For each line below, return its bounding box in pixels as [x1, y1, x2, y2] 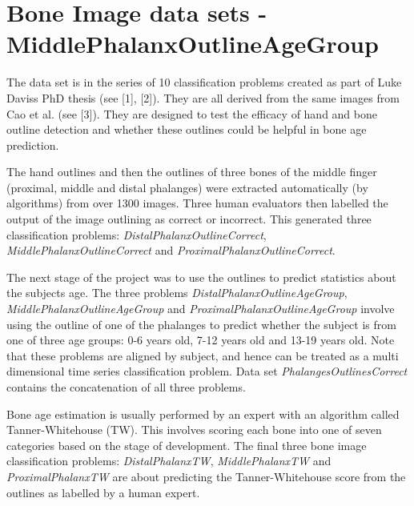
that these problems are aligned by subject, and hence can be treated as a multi [6, 347, 399, 363]
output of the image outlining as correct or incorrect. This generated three [6, 211, 372, 227]
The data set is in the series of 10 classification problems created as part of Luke [6, 74, 402, 90]
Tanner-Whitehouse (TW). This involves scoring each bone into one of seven [6, 421, 382, 438]
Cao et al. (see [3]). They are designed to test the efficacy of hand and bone [6, 105, 377, 122]
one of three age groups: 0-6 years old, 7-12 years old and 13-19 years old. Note [6, 331, 395, 348]
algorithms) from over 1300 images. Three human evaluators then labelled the [6, 195, 388, 211]
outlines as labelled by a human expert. [6, 484, 200, 500]
